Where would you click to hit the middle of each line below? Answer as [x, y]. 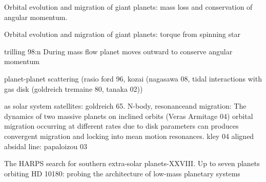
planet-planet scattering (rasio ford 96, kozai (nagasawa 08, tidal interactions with [133, 78]
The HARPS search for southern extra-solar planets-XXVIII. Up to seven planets [132, 163]
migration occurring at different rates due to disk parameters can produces [121, 126]
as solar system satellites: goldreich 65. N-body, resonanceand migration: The [125, 106]
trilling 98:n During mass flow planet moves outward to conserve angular [118, 51]
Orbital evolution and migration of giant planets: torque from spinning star [122, 34]
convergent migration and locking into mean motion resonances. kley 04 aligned [129, 136]
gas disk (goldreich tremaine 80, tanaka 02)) [74, 88]
